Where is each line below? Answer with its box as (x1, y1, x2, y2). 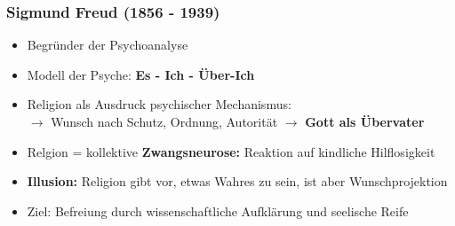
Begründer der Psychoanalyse (27, 35, 188, 54)
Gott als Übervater (305, 113, 425, 130)
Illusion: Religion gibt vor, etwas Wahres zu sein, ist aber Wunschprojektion (27, 172, 448, 191)
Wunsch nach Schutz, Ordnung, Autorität (51, 113, 278, 130)
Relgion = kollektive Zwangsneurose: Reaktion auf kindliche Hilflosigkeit (27, 142, 435, 160)
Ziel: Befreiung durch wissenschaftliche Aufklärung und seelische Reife (27, 201, 409, 220)
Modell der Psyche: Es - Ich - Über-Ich (27, 65, 255, 83)
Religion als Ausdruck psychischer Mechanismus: (27, 95, 291, 113)
